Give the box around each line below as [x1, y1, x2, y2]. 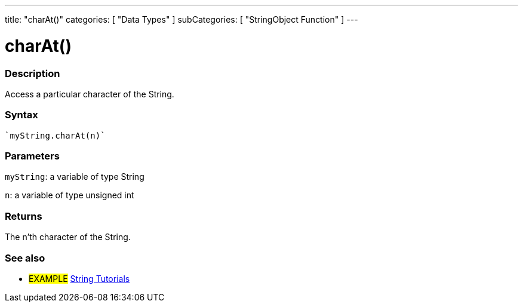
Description [5, 67, 60, 79]
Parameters [5, 150, 60, 162]
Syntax [5, 109, 38, 121]
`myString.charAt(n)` [5, 130, 106, 140]
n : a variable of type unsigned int [5, 190, 134, 201]
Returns [5, 210, 42, 222]
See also [5, 251, 45, 264]
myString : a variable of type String [5, 171, 144, 182]
